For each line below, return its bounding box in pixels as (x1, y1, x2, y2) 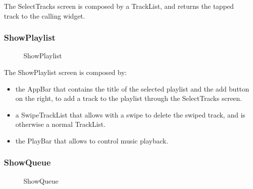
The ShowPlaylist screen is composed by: (4, 67, 127, 77)
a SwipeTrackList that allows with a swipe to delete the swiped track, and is (15, 109, 246, 119)
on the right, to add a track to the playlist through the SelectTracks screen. (15, 93, 242, 103)
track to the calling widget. (4, 10, 85, 21)
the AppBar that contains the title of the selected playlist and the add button (15, 83, 250, 94)
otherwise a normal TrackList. (15, 119, 106, 129)
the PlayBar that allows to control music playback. (15, 135, 168, 145)
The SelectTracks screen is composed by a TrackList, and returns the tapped (4, 1, 234, 11)
